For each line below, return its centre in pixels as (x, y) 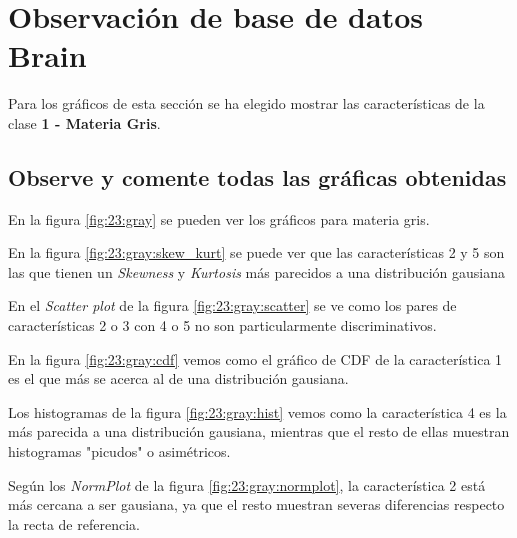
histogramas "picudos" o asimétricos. (119, 451)
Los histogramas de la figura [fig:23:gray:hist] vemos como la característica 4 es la (257, 411)
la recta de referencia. (74, 523)
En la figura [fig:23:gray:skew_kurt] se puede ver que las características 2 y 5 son (256, 252)
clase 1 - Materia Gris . (84, 122)
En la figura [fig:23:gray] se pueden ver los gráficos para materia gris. (219, 218)
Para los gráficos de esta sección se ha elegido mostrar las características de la (246, 103)
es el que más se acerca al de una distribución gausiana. (178, 378)
